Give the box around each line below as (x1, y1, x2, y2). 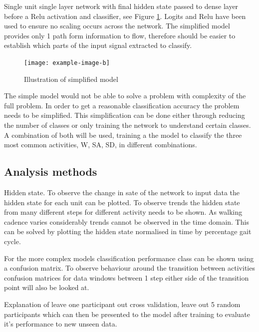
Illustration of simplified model (24, 73, 118, 84)
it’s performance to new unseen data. (4, 319, 117, 329)
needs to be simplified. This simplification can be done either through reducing (4, 110, 245, 120)
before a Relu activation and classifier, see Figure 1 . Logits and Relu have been (4, 10, 246, 21)
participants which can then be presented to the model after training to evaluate (4, 309, 251, 319)
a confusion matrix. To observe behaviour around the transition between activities (4, 263, 255, 273)
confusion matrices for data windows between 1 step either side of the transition (4, 272, 249, 283)
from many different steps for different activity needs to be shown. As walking (4, 207, 243, 217)
